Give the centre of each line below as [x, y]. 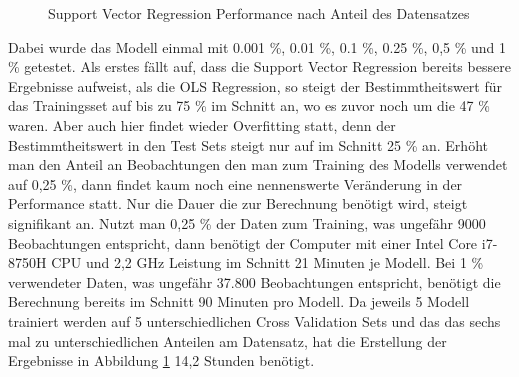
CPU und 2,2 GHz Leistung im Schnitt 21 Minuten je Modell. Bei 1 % [267, 262]
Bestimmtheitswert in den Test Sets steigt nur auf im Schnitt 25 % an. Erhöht [248, 144]
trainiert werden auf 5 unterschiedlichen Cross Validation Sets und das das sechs [254, 320]
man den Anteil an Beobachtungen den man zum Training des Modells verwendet [258, 164]
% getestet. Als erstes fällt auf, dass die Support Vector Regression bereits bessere [259, 66]
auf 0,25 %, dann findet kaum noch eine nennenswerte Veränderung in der [235, 183]
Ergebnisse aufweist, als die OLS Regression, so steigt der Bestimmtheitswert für [255, 85]
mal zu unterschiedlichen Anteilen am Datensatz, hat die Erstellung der [227, 340]
